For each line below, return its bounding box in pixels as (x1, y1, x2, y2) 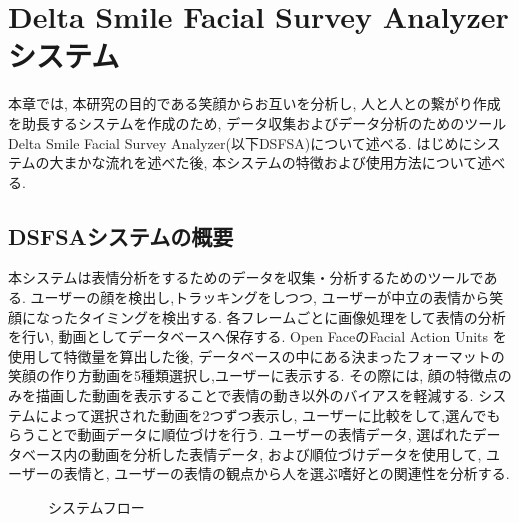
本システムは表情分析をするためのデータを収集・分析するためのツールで (8, 267, 484, 288)
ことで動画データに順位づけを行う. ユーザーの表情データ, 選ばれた (35, 424, 473, 445)
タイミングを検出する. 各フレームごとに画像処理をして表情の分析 (77, 306, 506, 327)
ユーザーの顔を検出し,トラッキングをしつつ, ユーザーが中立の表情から (30, 287, 490, 308)
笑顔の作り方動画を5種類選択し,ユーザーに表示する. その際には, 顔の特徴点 (8, 365, 498, 386)
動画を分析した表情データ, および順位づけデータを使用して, (91, 443, 482, 464)
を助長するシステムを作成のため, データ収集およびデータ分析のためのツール (8, 112, 507, 133)
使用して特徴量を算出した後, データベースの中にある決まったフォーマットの (8, 345, 505, 366)
